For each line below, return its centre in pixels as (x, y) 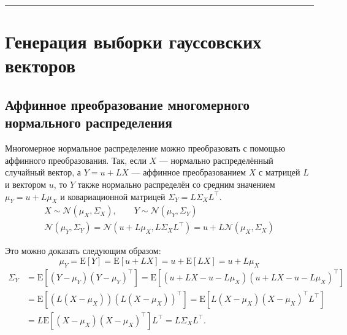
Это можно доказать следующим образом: (83, 251)
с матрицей (280, 172)
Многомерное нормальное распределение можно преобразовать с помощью (145, 148)
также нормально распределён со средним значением (176, 184)
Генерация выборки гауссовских (133, 41)
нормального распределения (89, 122)
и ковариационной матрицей (113, 196)
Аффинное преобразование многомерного (127, 104)
